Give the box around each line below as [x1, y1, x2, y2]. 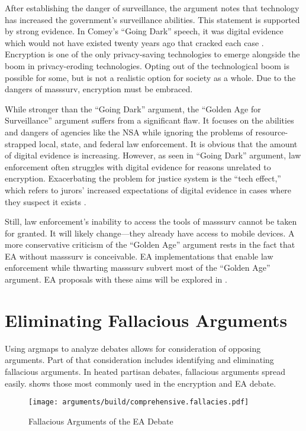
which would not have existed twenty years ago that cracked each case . [5, 36, 264, 48]
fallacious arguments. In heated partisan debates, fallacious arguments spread [5, 365, 285, 377]
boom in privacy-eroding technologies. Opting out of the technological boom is [5, 59, 289, 72]
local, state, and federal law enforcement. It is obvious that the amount [39, 137, 298, 150]
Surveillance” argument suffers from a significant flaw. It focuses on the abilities [5, 114, 294, 127]
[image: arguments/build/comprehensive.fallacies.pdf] [28, 398, 249, 407]
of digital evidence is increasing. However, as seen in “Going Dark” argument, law [5, 149, 301, 161]
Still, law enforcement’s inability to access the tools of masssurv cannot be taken [5, 215, 297, 228]
